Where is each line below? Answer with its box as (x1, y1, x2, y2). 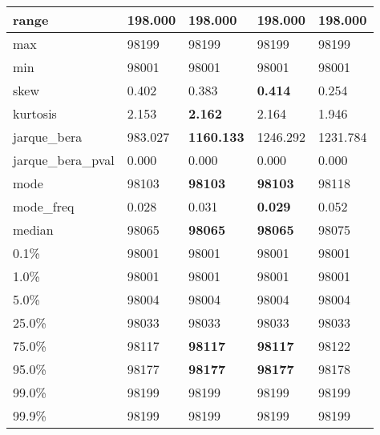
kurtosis (13, 104, 57, 123)
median (13, 220, 54, 239)
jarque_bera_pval (13, 151, 115, 169)
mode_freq (13, 197, 75, 215)
